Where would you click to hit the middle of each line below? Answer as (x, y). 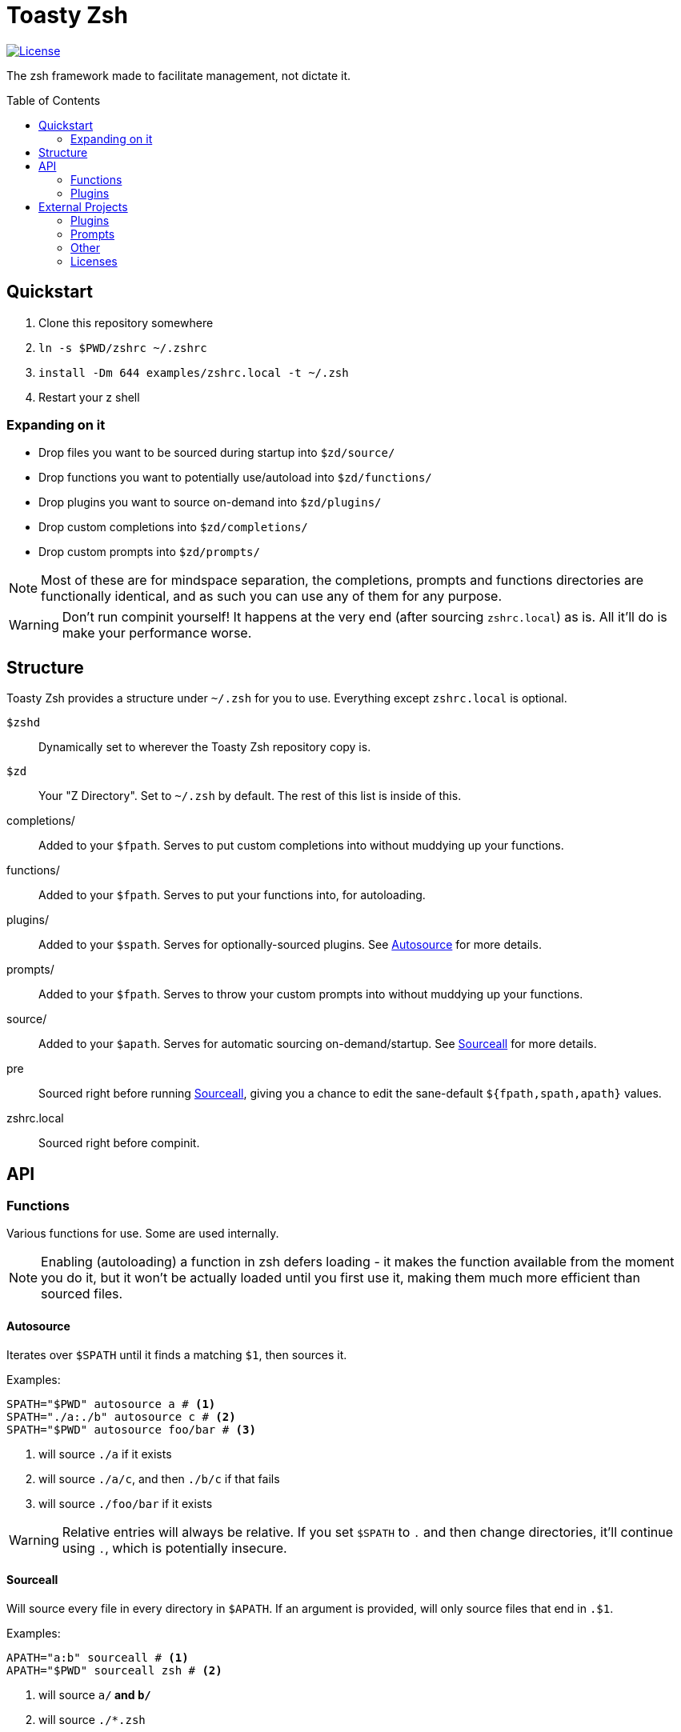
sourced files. (82, 1294)
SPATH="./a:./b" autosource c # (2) (121, 1416)
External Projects (83, 206)
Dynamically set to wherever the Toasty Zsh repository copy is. (205, 747)
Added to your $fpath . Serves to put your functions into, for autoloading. (232, 895)
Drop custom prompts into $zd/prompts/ (149, 552)
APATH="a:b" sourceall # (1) (98, 1657)
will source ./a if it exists (105, 1454)
